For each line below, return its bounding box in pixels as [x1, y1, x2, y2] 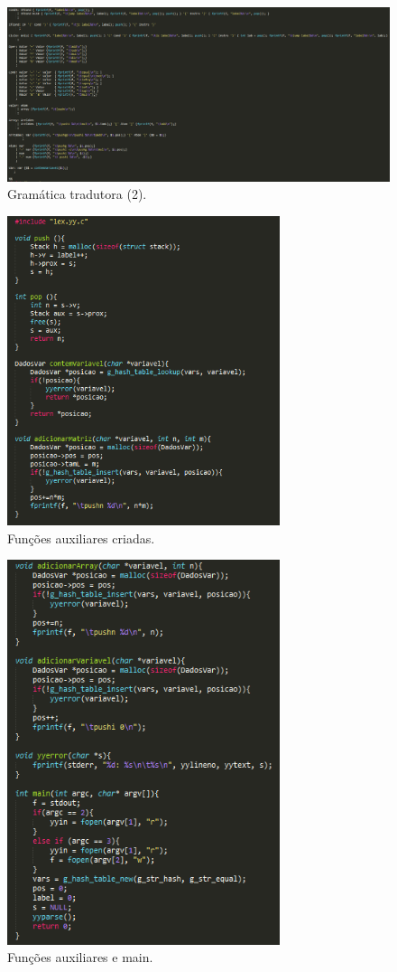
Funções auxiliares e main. [7, 948, 153, 967]
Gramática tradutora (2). [7, 184, 147, 203]
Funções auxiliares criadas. [7, 528, 155, 547]
